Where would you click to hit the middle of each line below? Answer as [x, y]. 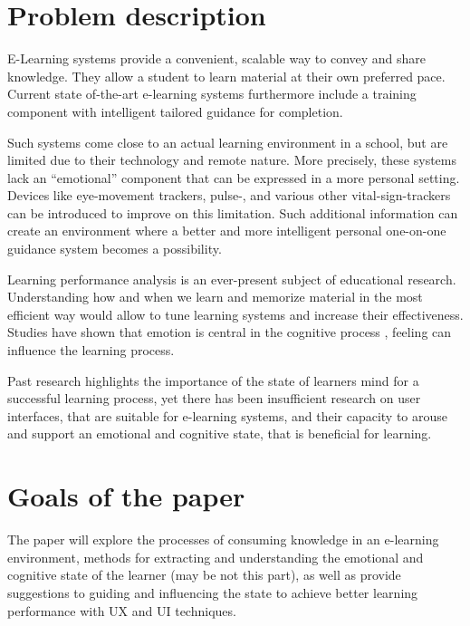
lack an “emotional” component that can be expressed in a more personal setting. [234, 177]
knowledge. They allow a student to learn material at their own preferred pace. [226, 76]
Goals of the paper [126, 496]
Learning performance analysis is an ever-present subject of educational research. [232, 279]
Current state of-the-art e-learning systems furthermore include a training [212, 94]
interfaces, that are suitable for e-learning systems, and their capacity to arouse [228, 415]
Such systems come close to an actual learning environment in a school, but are [228, 142]
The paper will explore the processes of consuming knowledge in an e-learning [223, 539]
